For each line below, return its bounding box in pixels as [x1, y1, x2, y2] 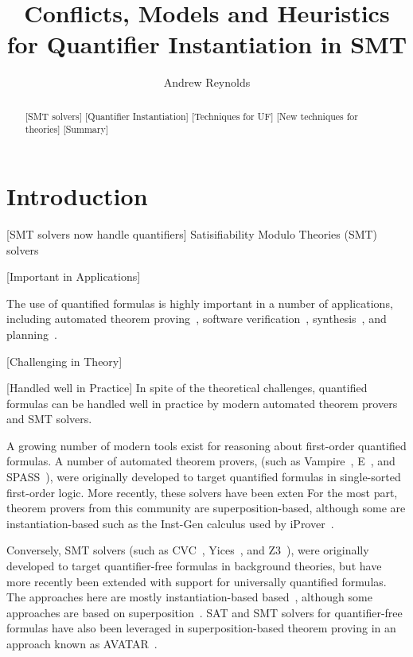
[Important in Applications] [6, 268, 141, 285]
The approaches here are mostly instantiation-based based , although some [6, 589, 372, 605]
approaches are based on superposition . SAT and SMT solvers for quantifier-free [6, 604, 403, 620]
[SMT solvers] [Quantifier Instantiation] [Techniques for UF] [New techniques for [25, 109, 358, 122]
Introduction [6, 180, 148, 212]
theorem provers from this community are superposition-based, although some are [6, 500, 406, 516]
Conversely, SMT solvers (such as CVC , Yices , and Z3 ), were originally [6, 542, 369, 558]
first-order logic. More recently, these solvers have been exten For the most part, [6, 484, 398, 500]
